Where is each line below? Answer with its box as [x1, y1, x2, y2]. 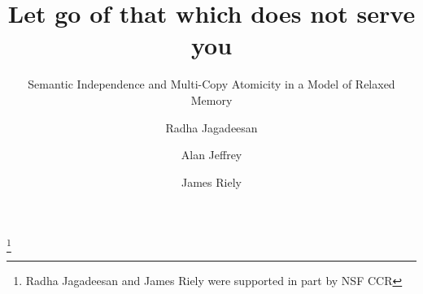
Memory [190, 91, 233, 108]
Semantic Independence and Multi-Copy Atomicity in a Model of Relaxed [28, 76, 395, 93]
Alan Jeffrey [181, 146, 242, 163]
